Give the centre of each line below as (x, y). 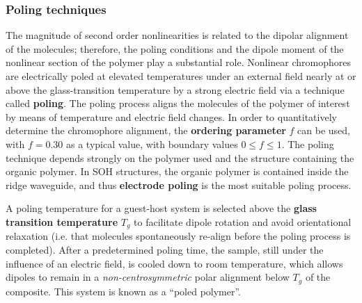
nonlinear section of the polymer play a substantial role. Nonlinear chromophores (179, 62)
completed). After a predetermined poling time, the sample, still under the (165, 249)
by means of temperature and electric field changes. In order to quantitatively (171, 116)
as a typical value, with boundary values (152, 144)
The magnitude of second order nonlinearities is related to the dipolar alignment (177, 35)
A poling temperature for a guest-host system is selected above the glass (161, 208)
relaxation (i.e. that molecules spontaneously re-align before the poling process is (178, 236)
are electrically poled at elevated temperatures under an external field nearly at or (181, 76)
